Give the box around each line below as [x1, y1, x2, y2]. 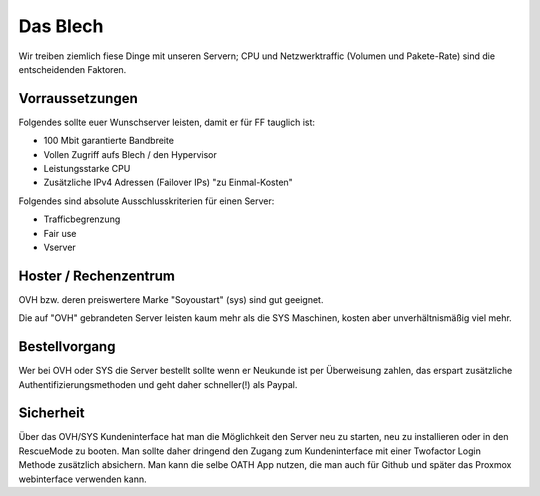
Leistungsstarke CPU [43, 163, 131, 175]
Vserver [43, 241, 77, 253]
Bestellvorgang [18, 338, 116, 355]
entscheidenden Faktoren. [18, 63, 127, 75]
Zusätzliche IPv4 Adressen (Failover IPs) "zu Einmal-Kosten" [43, 176, 294, 189]
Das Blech [18, 15, 104, 37]
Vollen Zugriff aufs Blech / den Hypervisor [43, 148, 217, 160]
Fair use [43, 227, 77, 239]
